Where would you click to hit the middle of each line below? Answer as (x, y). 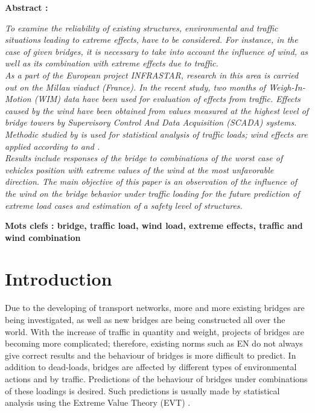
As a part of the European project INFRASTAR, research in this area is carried (152, 75)
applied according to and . (52, 146)
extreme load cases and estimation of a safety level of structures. (124, 205)
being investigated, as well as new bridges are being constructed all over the (145, 319)
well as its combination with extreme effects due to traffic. (112, 63)
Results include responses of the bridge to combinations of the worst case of (144, 158)
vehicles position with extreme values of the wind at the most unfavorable (139, 169)
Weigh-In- (287, 87)
